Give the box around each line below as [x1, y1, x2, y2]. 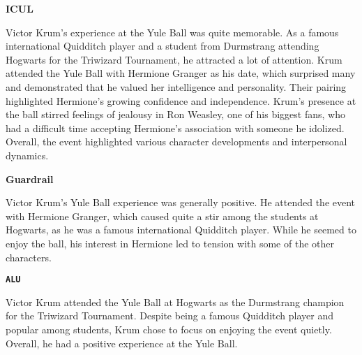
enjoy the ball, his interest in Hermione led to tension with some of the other [6, 236, 334, 250]
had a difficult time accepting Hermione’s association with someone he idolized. [6, 120, 345, 135]
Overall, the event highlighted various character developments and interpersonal [6, 134, 347, 149]
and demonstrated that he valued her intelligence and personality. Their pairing [6, 79, 347, 94]
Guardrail [6, 171, 54, 186]
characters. [6, 249, 52, 264]
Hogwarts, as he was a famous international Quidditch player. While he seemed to [6, 222, 356, 237]
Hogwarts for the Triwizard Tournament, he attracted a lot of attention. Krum [6, 52, 342, 66]
